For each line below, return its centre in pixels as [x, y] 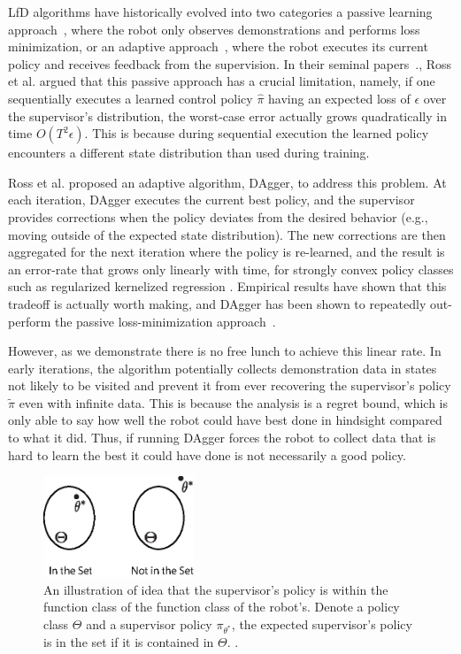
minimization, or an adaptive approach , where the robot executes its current [218, 46]
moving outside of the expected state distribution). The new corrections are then [227, 234]
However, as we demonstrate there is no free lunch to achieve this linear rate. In [225, 351]
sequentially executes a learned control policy [131, 98]
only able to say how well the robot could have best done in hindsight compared [225, 420]
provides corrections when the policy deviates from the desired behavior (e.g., [218, 216]
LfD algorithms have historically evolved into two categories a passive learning [220, 12]
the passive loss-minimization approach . [165, 321]
